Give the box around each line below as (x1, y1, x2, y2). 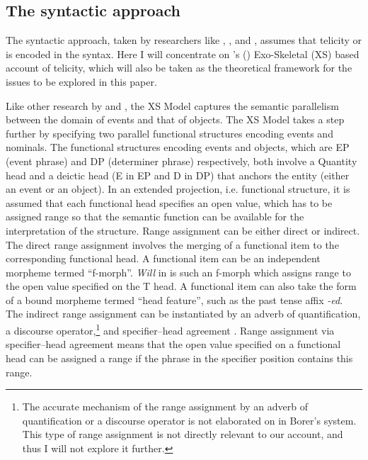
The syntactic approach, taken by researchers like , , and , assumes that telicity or (6, 33, 362, 47)
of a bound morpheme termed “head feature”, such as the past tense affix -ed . (6, 292, 343, 307)
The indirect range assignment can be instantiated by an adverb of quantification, (6, 306, 361, 321)
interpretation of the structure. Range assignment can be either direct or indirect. (6, 223, 360, 237)
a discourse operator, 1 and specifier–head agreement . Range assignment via (6, 321, 335, 337)
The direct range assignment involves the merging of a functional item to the (6, 237, 339, 252)
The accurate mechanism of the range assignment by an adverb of (22, 399, 308, 414)
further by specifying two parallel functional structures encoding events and (6, 125, 333, 140)
